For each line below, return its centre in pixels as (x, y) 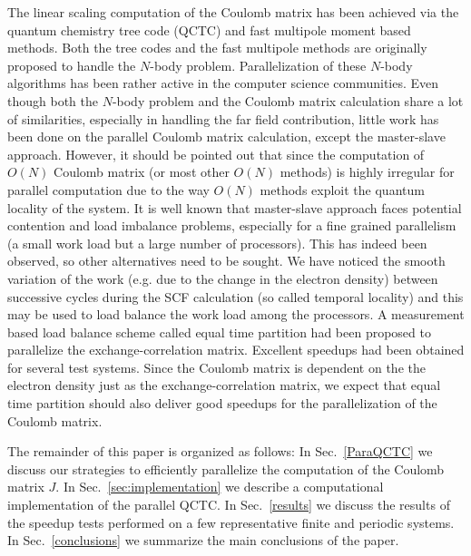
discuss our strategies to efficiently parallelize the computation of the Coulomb (226, 468)
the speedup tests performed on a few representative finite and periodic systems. (231, 522)
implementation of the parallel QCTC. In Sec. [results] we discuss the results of (229, 505)
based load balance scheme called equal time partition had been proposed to (219, 332)
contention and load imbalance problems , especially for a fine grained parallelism (232, 225)
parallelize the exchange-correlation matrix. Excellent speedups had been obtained (236, 350)
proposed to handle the (72, 65)
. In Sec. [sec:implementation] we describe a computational (220, 487)
